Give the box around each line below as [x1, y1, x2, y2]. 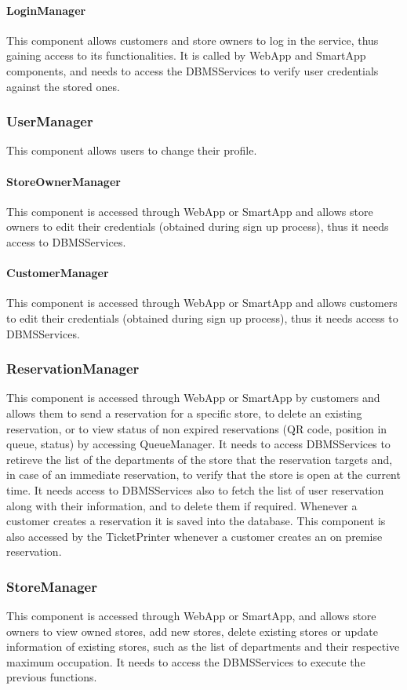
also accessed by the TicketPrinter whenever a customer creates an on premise [6, 528, 383, 544]
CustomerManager [6, 265, 109, 281]
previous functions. [6, 669, 97, 685]
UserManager [6, 111, 93, 131]
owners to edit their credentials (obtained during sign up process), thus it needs [6, 218, 389, 235]
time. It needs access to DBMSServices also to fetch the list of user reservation [6, 481, 384, 498]
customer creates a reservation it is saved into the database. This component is [6, 513, 386, 529]
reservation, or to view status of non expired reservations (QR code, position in [6, 420, 387, 436]
